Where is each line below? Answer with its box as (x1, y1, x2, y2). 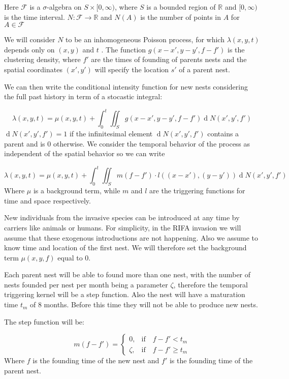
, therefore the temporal (173, 279, 248, 289)
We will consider (4, 34, 55, 45)
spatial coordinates (4, 64, 62, 74)
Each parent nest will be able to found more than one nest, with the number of (4, 269, 251, 280)
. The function (101, 44, 146, 54)
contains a (207, 128, 239, 139)
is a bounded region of (146, 2, 216, 12)
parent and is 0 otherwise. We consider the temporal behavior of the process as (4, 138, 250, 149)
